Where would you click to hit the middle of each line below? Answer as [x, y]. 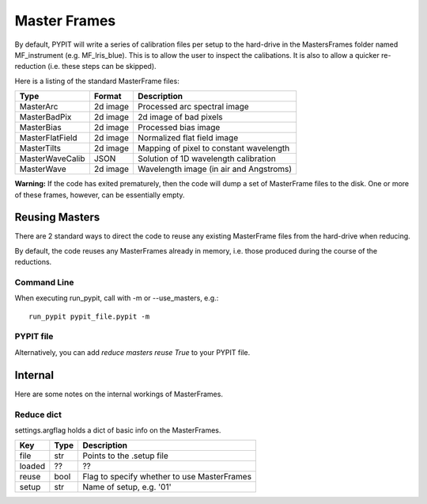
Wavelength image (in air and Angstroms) [215, 169]
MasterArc [39, 107]
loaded [32, 466]
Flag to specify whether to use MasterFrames [167, 477]
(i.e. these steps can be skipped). [102, 67]
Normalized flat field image [188, 138]
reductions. [33, 262]
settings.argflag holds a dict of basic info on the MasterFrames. [118, 430]
